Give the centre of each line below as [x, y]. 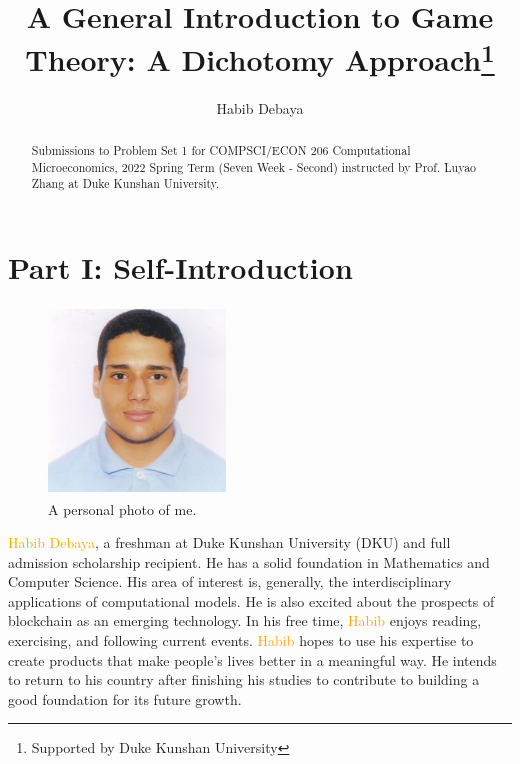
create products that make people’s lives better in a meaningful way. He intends [252, 659]
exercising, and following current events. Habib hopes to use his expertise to [241, 640]
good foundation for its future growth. [125, 698]
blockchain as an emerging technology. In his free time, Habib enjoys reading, [245, 620]
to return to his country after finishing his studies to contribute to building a [244, 679]
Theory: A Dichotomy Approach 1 [260, 57]
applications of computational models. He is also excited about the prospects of [251, 600]
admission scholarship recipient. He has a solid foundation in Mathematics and [249, 561]
